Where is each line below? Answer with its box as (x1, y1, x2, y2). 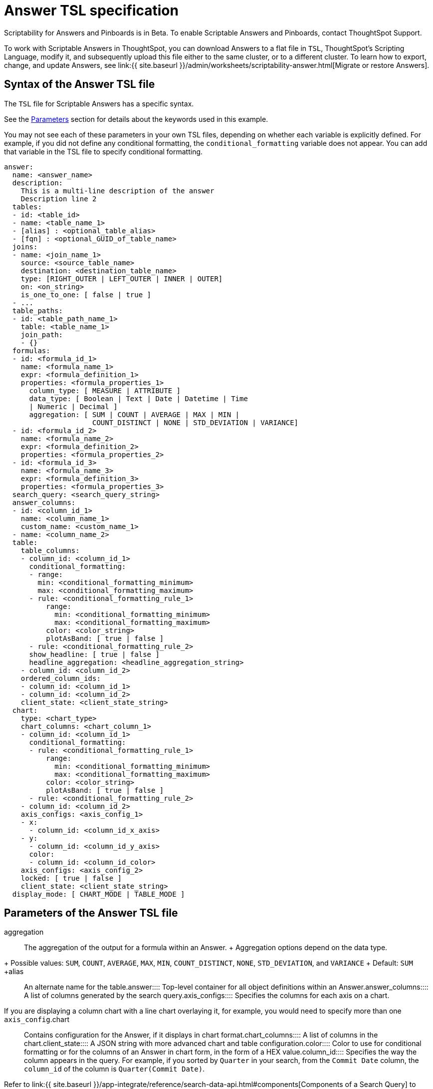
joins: (12, 242, 38, 251)
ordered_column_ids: (20, 674, 101, 682)
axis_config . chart (4, 1015, 69, 1024)
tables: (12, 202, 42, 211)
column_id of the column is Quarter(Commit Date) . (24, 1065, 205, 1074)
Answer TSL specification (4, 2, 179, 19)
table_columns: (20, 546, 80, 554)
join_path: (20, 330, 63, 339)
